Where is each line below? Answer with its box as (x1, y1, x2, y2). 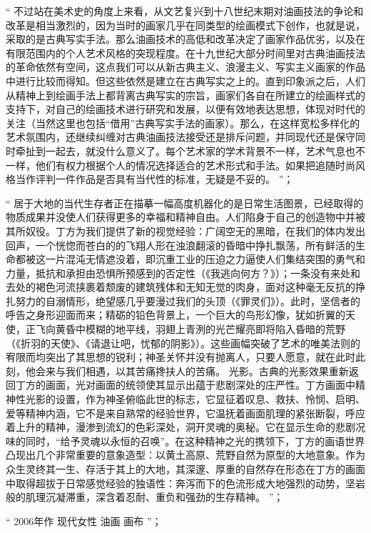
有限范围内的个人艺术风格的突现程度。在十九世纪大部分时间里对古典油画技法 (6, 45, 365, 60)
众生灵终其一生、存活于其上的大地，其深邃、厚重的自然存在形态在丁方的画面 (6, 462, 365, 476)
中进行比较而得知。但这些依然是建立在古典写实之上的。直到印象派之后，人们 (6, 73, 365, 88)
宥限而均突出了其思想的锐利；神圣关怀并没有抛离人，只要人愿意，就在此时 (6, 349, 355, 364)
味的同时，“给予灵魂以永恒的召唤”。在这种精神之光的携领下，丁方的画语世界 (6, 433, 365, 448)
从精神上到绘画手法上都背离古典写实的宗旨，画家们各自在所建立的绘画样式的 (6, 87, 365, 102)
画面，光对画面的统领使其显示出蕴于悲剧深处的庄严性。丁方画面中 (45, 377, 355, 392)
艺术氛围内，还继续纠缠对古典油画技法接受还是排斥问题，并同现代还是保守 (6, 129, 355, 144)
